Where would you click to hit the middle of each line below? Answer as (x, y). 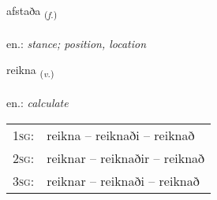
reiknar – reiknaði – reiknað (123, 180)
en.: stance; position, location (77, 43)
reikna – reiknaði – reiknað (121, 135)
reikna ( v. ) (30, 71)
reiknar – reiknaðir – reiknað (126, 157)
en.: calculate (37, 103)
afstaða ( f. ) (32, 11)
